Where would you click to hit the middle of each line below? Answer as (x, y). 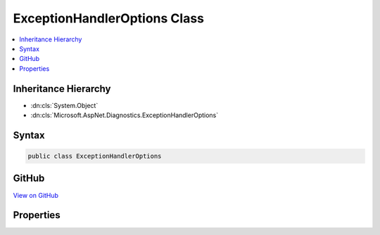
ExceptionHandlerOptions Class (108, 18)
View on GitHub (36, 195)
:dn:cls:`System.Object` (64, 105)
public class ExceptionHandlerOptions (95, 156)
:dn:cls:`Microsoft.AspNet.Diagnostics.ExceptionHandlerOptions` (125, 115)
